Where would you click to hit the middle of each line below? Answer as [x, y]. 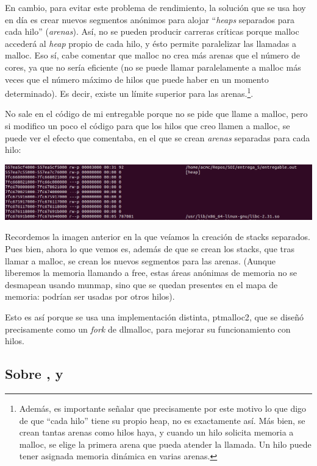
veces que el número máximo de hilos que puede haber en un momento [137, 79]
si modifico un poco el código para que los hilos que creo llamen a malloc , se [148, 125]
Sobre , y [34, 374]
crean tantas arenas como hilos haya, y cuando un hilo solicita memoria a [156, 432]
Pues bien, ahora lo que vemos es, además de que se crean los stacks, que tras [150, 249]
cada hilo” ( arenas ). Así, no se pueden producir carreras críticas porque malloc [152, 31]
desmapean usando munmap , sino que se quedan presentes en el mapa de [141, 284]
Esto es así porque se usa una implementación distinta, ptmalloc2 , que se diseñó [155, 316]
